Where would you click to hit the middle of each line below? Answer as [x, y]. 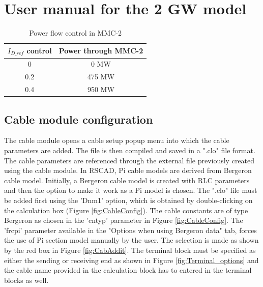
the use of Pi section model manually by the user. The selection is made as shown [131, 240]
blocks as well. [26, 280]
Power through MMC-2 [101, 51]
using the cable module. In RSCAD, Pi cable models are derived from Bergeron [128, 170]
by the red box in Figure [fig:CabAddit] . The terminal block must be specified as [130, 250]
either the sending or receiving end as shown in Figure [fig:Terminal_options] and [131, 260]
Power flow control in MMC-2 [76, 33]
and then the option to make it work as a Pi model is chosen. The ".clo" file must [131, 190]
